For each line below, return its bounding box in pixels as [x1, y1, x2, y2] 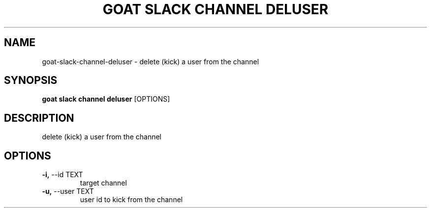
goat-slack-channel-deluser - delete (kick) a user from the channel [42, 57, 259, 66]
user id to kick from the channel [80, 195, 183, 204]
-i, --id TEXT [42, 170, 83, 179]
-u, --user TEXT [42, 187, 94, 196]
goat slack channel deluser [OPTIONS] [42, 95, 170, 104]
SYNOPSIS [4, 74, 58, 87]
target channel [80, 179, 127, 187]
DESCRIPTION [4, 111, 74, 124]
